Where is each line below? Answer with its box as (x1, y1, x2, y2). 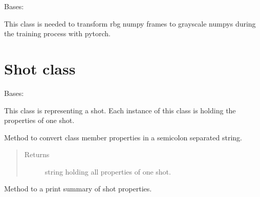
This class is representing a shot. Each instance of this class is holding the (4, 105, 236, 115)
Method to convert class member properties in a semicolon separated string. (4, 132, 242, 142)
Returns (24, 149, 50, 160)
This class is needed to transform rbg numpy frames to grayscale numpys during (4, 18, 256, 29)
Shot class (4, 58, 76, 79)
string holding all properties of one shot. (45, 166, 171, 177)
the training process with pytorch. (4, 28, 111, 39)
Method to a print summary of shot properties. (4, 183, 152, 194)
